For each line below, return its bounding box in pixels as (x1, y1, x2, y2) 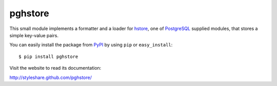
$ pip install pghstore (18, 53, 78, 60)
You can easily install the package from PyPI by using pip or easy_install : (9, 42, 173, 48)
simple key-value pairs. (9, 32, 59, 38)
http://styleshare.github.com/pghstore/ (9, 74, 92, 80)
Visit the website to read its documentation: (9, 65, 102, 71)
